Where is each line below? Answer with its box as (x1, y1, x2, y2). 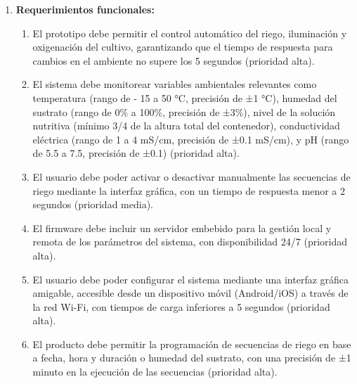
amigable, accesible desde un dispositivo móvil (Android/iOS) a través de (32, 286, 349, 300)
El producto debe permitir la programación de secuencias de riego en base (32, 336, 351, 351)
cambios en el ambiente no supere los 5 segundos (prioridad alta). (32, 53, 315, 68)
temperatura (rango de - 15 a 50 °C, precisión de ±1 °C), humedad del (32, 90, 337, 105)
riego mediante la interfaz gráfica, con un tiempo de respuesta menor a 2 (32, 183, 346, 198)
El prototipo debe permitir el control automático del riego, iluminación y (32, 25, 347, 40)
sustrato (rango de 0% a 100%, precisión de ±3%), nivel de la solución (32, 104, 336, 119)
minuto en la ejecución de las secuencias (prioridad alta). (32, 364, 278, 379)
